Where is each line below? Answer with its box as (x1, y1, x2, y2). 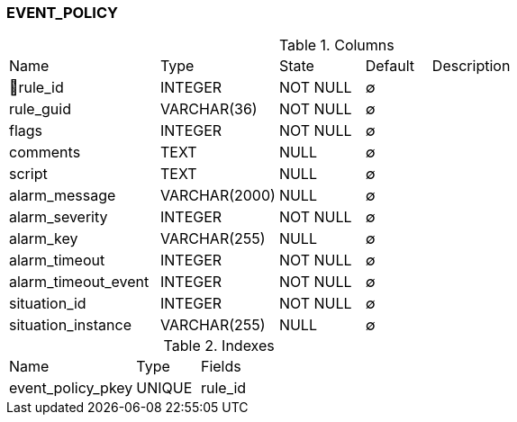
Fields (200, 357, 241, 376)
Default (365, 57, 415, 76)
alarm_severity (9, 208, 108, 227)
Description (431, 57, 511, 76)
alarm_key (9, 229, 78, 248)
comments (9, 143, 81, 162)
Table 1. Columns (278, 36, 395, 55)
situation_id (9, 294, 86, 313)
